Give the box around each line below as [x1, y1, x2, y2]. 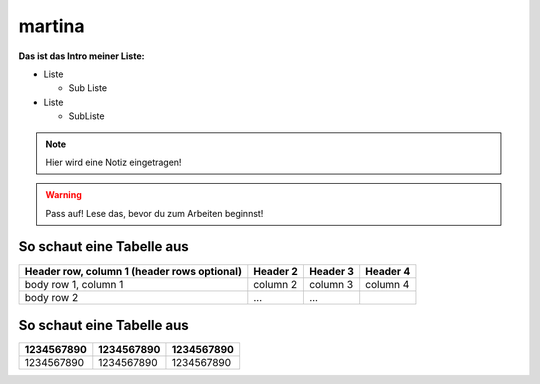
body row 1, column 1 [24, 277, 124, 291]
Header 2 [253, 264, 299, 278]
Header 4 [365, 264, 411, 278]
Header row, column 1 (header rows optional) [24, 264, 242, 278]
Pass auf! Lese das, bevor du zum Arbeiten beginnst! [45, 207, 264, 219]
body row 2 [24, 290, 79, 304]
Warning [45, 189, 82, 201]
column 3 [308, 277, 354, 291]
